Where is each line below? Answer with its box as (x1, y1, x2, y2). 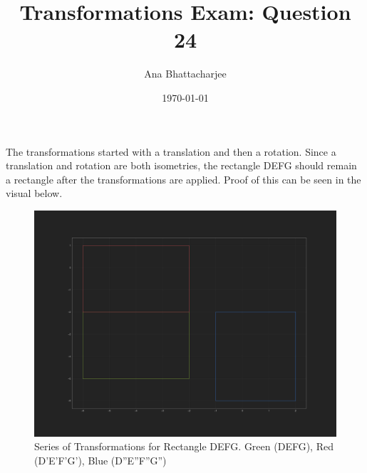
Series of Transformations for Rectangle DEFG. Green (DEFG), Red (34, 439, 334, 454)
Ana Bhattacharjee (144, 66, 227, 81)
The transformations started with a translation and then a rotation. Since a (6, 144, 336, 159)
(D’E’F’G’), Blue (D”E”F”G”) (34, 453, 167, 468)
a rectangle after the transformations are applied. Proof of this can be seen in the (6, 171, 361, 186)
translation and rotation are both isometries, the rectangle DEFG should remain (6, 158, 357, 173)
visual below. (6, 186, 63, 201)
